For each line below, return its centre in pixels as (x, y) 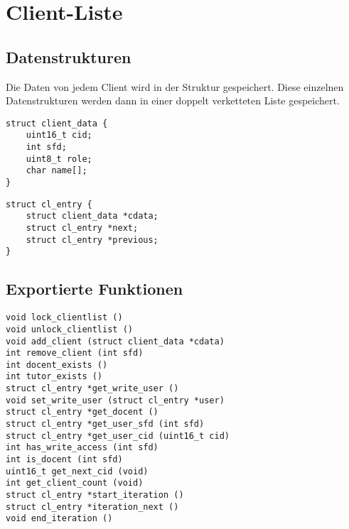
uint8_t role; (59, 159)
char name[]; (57, 171)
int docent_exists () (57, 365)
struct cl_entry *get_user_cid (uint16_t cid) (118, 436)
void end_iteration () (59, 519)
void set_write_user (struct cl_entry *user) (115, 400)
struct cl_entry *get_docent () (82, 412)
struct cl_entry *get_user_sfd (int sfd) (105, 424)
